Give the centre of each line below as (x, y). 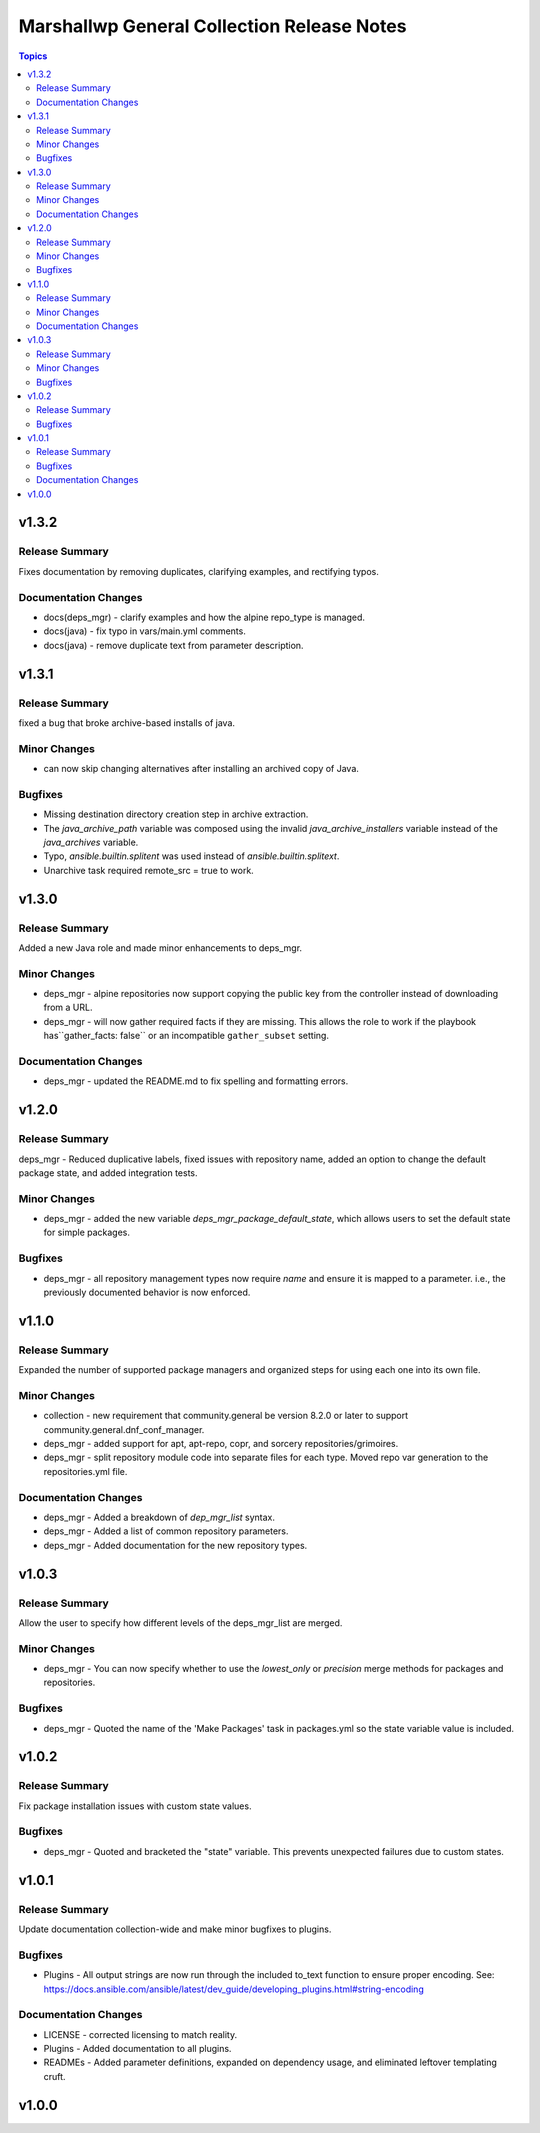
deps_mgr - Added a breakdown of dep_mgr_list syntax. (159, 1517)
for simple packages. (86, 1232)
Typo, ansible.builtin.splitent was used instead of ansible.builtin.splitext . (191, 856)
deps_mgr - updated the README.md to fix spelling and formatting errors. (196, 1081)
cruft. (54, 2076)
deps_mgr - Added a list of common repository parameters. (166, 1531)
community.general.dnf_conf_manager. (124, 1429)
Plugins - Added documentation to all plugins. (137, 2049)
